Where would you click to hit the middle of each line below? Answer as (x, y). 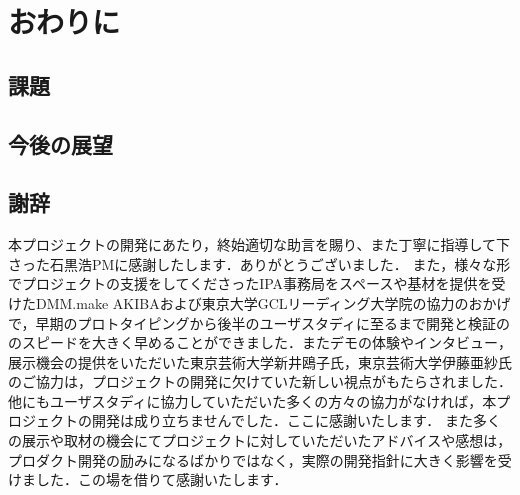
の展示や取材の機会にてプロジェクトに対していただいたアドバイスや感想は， (260, 440)
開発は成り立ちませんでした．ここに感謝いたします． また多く (296, 420)
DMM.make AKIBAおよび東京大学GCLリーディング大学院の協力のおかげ (273, 302)
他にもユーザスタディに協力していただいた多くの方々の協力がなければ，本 (252, 400)
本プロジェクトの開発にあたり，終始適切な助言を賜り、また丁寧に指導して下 (259, 244)
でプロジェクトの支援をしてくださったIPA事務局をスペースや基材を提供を (250, 283)
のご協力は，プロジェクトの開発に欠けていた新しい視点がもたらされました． (260, 381)
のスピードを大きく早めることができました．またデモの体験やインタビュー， (260, 342)
